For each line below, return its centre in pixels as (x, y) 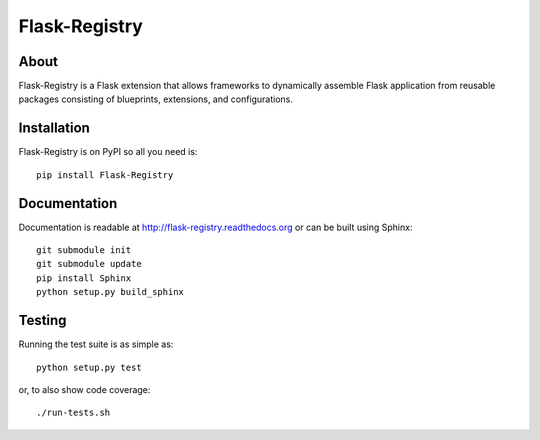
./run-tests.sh (73, 413)
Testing (42, 320)
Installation (54, 128)
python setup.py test (89, 367)
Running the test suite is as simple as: (96, 344)
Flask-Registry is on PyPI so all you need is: (108, 152)
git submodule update (89, 264)
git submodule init (84, 250)
